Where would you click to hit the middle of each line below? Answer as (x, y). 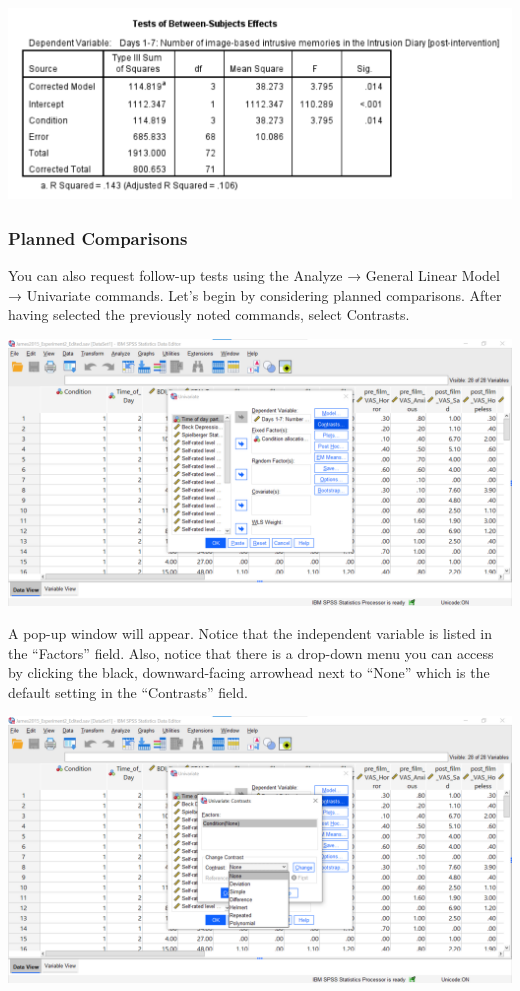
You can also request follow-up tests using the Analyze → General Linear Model (254, 274)
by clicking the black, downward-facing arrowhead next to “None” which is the (249, 672)
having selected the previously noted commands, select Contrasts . (209, 314)
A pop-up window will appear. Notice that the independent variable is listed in (250, 633)
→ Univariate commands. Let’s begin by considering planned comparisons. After (255, 294)
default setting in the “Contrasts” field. (128, 691)
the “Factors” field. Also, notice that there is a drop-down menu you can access (251, 652)
